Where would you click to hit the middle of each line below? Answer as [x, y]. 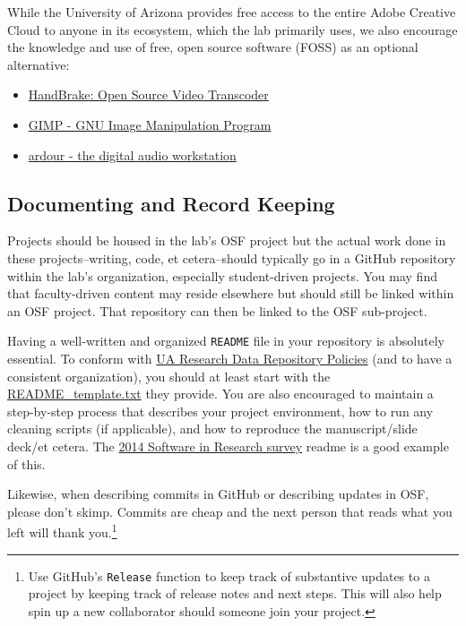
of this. [26, 463]
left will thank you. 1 [62, 531]
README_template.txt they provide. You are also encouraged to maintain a [220, 394]
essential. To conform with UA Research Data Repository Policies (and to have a [230, 358]
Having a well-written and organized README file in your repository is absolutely [226, 341]
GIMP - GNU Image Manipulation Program [150, 124]
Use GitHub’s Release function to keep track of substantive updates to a [229, 575]
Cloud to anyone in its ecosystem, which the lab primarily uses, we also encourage [233, 29]
